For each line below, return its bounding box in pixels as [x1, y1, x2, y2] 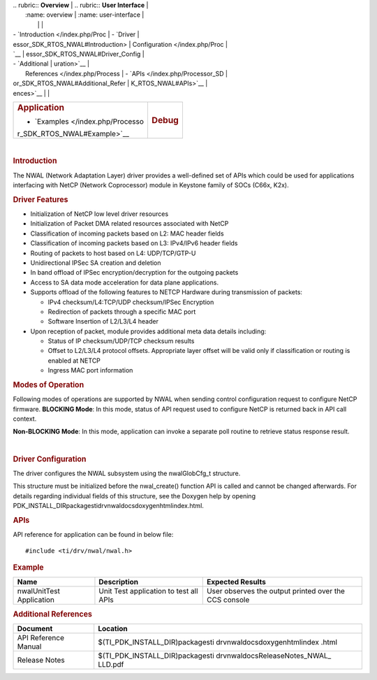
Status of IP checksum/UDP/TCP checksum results [47, 337, 195, 345]
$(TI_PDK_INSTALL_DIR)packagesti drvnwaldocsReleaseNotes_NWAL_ [98, 651, 332, 660]
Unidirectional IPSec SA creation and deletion [30, 259, 161, 267]
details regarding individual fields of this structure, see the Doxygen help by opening [13, 491, 256, 500]
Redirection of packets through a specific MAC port [47, 308, 196, 316]
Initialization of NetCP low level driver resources [30, 210, 169, 218]
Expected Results [206, 577, 267, 587]
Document [17, 623, 53, 633]
